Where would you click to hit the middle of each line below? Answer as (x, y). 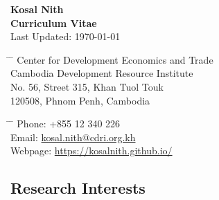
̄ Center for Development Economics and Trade (112, 59)
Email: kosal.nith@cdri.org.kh (73, 137)
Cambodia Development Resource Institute (102, 73)
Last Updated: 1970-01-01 (65, 36)
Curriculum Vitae (54, 22)
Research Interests (78, 188)
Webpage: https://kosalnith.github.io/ (91, 151)
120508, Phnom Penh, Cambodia (80, 100)
